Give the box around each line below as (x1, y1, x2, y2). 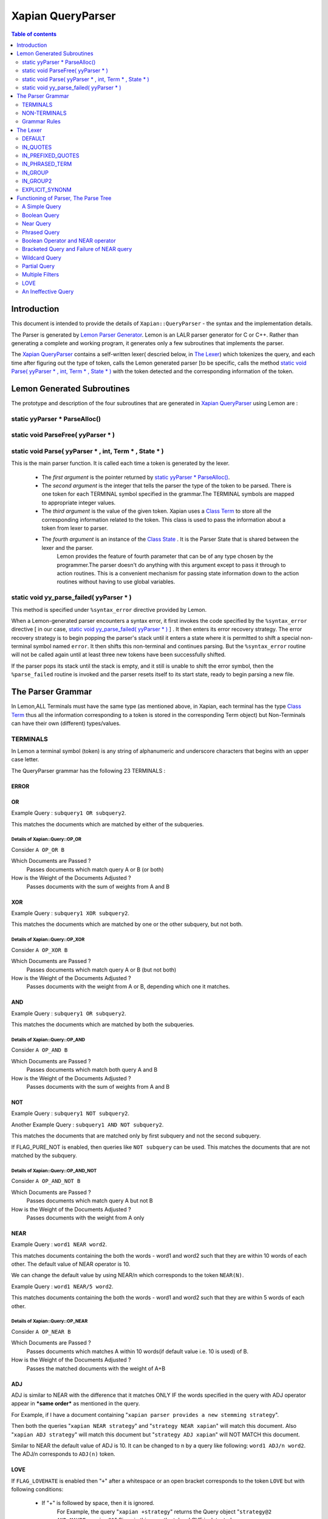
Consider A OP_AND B (11, 1046, 68, 1054)
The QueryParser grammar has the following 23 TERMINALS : (11, 767, 166, 774)
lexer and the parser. (41, 544, 94, 551)
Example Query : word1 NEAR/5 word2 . (11, 1283, 114, 1290)
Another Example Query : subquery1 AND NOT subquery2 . (11, 1121, 164, 1128)
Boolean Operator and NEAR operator (22, 237, 116, 244)
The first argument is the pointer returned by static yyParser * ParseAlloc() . (41, 473, 230, 481)
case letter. (11, 756, 39, 763)
